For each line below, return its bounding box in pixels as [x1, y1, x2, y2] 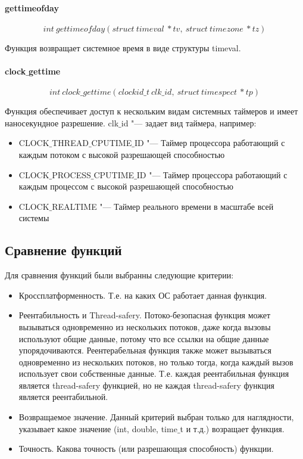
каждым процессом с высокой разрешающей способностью [18, 180, 233, 193]
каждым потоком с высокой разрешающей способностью [18, 148, 225, 160]
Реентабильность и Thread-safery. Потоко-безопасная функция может [18, 309, 271, 321]
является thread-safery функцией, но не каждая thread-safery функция [18, 379, 274, 391]
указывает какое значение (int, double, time [18, 422, 177, 435]
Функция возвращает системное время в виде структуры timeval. [5, 41, 241, 54]
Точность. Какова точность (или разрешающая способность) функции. [18, 442, 274, 455]
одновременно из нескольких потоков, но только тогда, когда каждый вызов [18, 355, 293, 368]
